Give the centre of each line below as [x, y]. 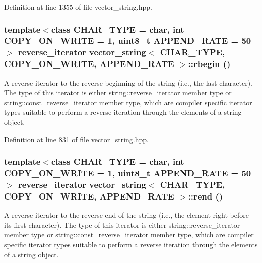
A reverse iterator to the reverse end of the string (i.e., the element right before [126, 215]
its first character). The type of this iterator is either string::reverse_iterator [122, 224]
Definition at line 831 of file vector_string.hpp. [76, 139]
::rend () [206, 196]
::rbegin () [209, 64]
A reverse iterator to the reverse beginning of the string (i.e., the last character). [128, 82]
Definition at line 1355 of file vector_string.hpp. [78, 7]
